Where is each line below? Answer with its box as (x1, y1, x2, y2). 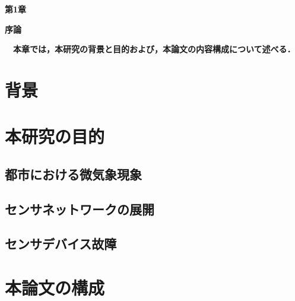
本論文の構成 (5, 275, 105, 300)
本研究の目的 (5, 124, 105, 148)
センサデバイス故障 (5, 235, 117, 253)
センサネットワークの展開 (5, 199, 154, 218)
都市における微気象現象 (5, 164, 142, 183)
